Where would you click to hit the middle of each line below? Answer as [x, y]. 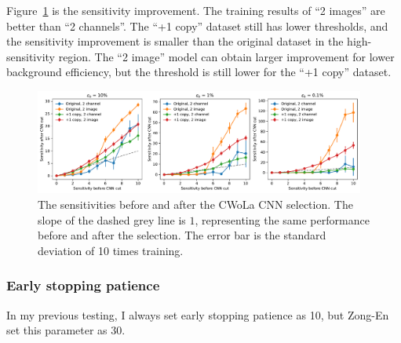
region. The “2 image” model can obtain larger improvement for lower [226, 56]
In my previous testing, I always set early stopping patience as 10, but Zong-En [198, 314]
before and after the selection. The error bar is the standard [182, 235]
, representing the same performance [282, 219]
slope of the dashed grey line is [112, 219]
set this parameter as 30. [66, 330]
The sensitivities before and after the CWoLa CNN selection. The [195, 204]
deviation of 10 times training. [111, 250]
